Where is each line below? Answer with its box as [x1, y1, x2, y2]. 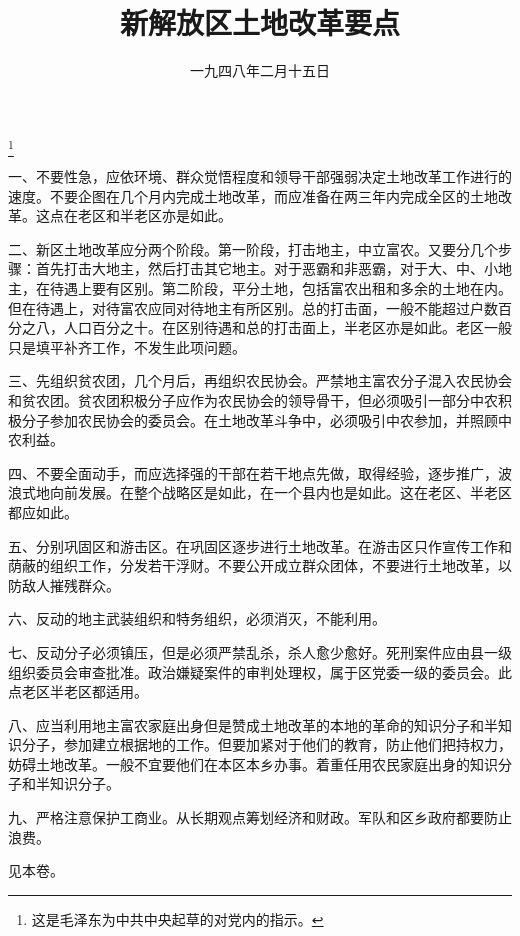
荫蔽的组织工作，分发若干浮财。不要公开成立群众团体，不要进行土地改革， [8, 555, 498, 576]
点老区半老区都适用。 [8, 681, 148, 702]
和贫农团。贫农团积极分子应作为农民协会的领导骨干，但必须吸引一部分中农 [8, 389, 498, 410]
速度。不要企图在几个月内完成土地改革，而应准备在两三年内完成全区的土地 [8, 185, 498, 206]
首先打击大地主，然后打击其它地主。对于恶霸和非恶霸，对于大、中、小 [35, 258, 498, 279]
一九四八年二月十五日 [190, 60, 330, 81]
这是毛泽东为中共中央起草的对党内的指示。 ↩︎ [31, 908, 324, 929]
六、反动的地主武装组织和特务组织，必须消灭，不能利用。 [8, 608, 386, 629]
